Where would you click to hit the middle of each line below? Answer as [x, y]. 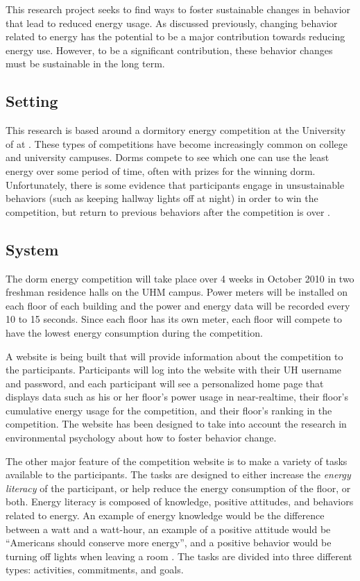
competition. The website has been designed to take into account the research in [176, 424]
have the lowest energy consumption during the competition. [134, 332]
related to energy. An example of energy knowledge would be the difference [165, 515]
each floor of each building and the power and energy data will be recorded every [178, 305]
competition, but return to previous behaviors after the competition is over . [168, 211]
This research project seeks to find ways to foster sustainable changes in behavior [178, 9]
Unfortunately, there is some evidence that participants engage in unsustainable [175, 184]
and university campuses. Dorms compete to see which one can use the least [168, 157]
